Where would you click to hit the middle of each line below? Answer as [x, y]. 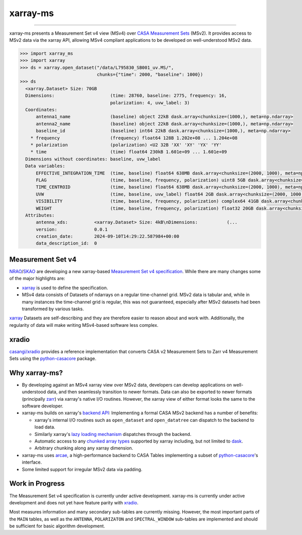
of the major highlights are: [37, 279]
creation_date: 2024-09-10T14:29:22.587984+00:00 [108, 237]
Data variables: [45, 166]
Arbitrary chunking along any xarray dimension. [84, 448]
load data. [45, 427]
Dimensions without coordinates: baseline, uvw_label [93, 159]
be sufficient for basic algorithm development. [57, 526]
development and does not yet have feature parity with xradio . [74, 502]
